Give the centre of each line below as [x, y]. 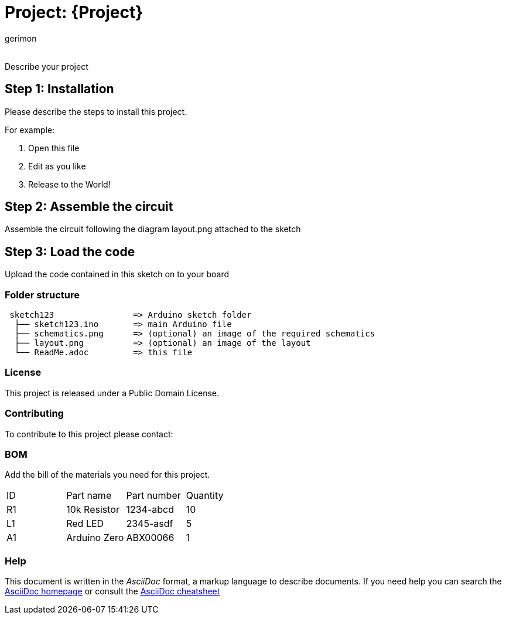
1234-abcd [150, 510]
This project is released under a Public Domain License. [112, 393]
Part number [153, 496]
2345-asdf [150, 524]
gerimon [21, 38]
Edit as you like [57, 166]
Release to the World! [69, 184]
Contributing [34, 414]
